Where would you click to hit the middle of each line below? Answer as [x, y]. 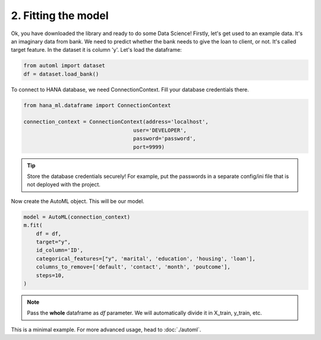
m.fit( [33, 225]
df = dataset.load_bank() [61, 74]
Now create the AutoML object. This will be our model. [78, 201]
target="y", [53, 242]
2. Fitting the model [60, 15]
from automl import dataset [64, 66]
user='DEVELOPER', [160, 130]
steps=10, [50, 275]
